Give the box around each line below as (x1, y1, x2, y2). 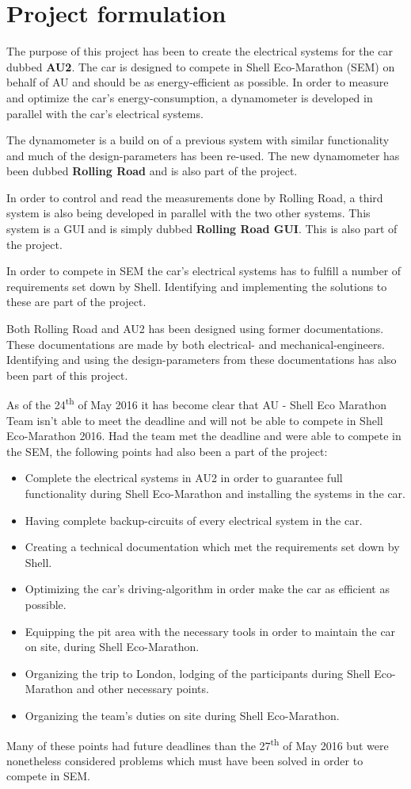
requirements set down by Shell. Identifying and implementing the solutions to (6, 278, 387, 294)
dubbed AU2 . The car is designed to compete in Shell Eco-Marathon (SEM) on (6, 58, 395, 75)
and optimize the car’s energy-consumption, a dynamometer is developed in (6, 89, 373, 105)
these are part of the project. (6, 293, 147, 310)
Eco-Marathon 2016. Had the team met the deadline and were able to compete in (6, 427, 401, 444)
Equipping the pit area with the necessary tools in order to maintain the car (25, 622, 396, 639)
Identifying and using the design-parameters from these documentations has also (6, 351, 397, 368)
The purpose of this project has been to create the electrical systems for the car (6, 43, 393, 59)
